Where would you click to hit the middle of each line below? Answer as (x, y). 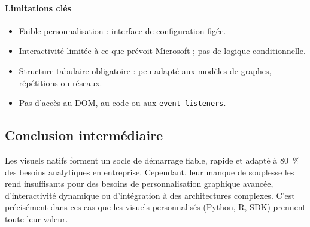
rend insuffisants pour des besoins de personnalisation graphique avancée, (139, 184)
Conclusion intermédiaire (84, 135)
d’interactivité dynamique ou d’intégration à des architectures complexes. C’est (150, 195)
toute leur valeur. (37, 219)
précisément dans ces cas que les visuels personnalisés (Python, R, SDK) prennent (155, 207)
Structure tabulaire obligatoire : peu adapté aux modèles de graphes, (145, 70)
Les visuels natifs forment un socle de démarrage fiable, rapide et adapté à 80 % (152, 160)
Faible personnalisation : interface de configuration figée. (122, 30)
